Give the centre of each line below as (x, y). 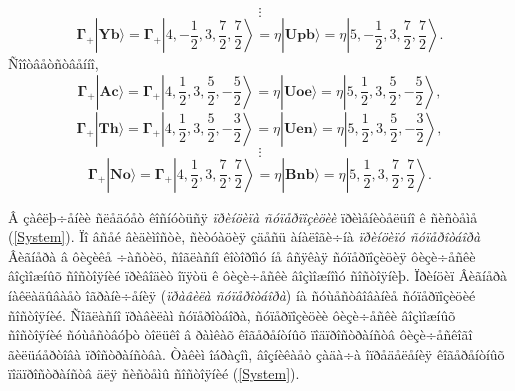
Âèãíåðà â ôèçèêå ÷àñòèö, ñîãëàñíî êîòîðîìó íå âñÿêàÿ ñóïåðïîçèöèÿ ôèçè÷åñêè (242, 255)
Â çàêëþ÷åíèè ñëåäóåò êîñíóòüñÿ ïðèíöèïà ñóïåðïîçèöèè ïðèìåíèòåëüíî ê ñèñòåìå (243, 216)
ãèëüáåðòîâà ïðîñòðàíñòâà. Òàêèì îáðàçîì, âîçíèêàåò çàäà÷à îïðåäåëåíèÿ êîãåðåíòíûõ (256, 353)
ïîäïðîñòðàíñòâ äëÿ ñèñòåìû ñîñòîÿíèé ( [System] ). (154, 373)
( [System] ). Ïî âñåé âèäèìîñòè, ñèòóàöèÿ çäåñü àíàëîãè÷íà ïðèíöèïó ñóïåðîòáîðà (244, 236)
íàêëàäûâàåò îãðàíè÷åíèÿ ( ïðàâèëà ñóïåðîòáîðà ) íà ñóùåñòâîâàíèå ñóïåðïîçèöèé (242, 294)
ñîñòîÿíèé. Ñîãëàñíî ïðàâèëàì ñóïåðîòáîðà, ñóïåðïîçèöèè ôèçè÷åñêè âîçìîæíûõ (232, 314)
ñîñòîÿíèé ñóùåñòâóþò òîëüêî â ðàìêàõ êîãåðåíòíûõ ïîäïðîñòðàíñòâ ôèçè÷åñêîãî (240, 334)
